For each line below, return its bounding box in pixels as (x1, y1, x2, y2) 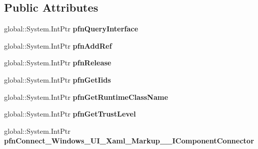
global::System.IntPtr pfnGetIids (4, 74, 111, 85)
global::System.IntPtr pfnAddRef (4, 40, 112, 51)
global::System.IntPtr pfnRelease (4, 57, 111, 68)
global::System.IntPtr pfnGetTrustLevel (4, 108, 136, 119)
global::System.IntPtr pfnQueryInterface (4, 23, 138, 34)
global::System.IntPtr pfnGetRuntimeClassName (4, 91, 168, 102)
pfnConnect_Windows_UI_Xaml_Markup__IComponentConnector (4, 135, 254, 146)
